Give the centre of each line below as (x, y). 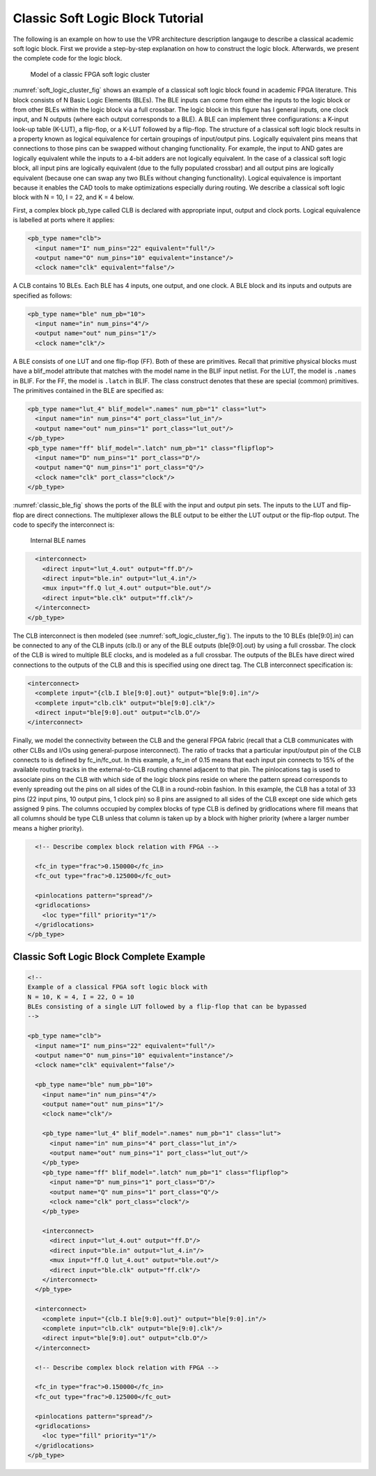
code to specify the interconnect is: (64, 524)
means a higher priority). (48, 828)
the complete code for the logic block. (68, 59)
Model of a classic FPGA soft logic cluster (90, 74)
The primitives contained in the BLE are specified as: (88, 391)
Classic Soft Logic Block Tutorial (108, 18)
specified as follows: (42, 295)
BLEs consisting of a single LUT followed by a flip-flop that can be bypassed (167, 1007)
